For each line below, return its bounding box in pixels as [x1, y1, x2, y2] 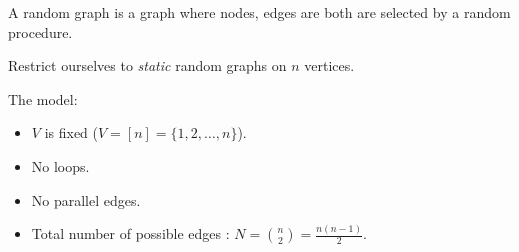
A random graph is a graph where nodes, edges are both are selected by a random [8, 2, 511, 22]
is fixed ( [44, 122, 98, 143]
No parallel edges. [31, 189, 141, 210]
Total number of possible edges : [31, 223, 230, 244]
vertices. [304, 55, 355, 76]
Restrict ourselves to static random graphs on [8, 55, 287, 76]
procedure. [8, 21, 73, 42]
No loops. [31, 155, 90, 176]
